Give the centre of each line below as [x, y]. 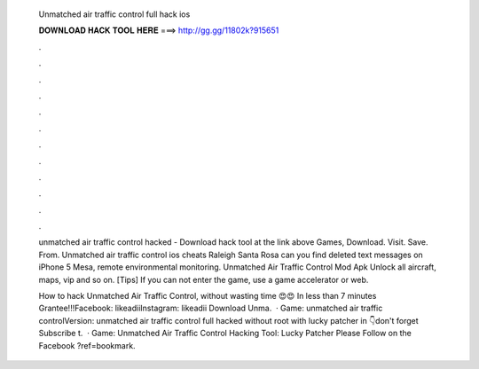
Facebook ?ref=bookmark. [87, 345]
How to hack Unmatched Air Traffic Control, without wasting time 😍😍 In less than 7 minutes [208, 296]
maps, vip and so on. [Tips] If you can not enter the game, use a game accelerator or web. [204, 279]
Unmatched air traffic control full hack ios [114, 14]
